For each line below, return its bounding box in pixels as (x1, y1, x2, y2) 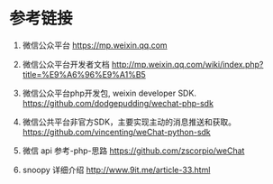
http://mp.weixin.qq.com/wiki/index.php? (111, 59, 264, 69)
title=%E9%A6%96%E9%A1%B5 (22, 69, 146, 79)
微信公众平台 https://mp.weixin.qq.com (22, 40, 168, 51)
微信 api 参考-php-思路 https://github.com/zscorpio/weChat (22, 145, 245, 156)
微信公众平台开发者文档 (22, 59, 110, 69)
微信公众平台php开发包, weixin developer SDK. (22, 87, 196, 98)
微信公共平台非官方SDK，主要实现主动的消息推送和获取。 (22, 116, 237, 127)
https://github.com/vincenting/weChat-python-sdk (22, 126, 212, 137)
